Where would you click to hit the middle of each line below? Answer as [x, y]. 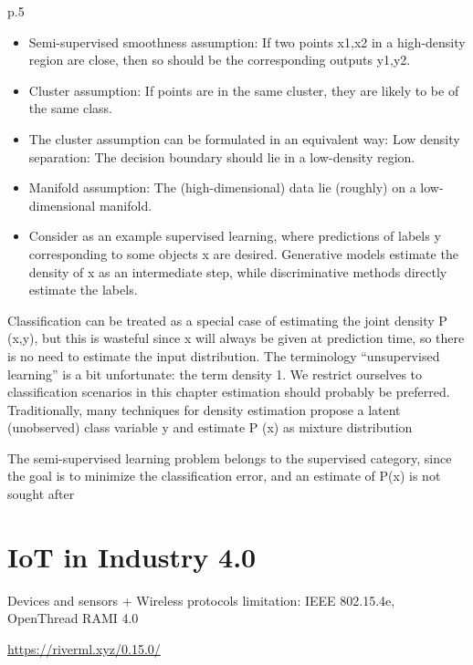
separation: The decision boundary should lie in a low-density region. [222, 156]
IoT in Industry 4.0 [132, 556]
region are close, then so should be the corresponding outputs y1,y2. [220, 60]
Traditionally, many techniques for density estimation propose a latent [204, 409]
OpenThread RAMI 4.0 [73, 618]
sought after [41, 494]
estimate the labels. [83, 290]
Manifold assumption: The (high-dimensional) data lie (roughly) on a [222, 187]
